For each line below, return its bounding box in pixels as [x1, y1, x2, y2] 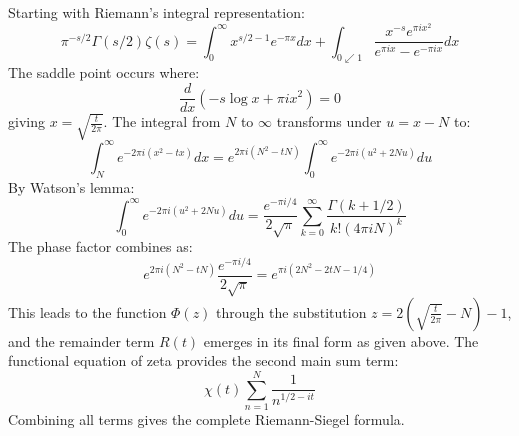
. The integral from [103, 111, 221, 132]
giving [8, 111, 45, 132]
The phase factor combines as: [8, 236, 193, 257]
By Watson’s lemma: [8, 176, 135, 197]
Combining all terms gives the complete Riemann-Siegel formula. [8, 409, 405, 429]
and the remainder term [8, 330, 155, 351]
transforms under [276, 111, 382, 132]
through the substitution [216, 301, 367, 322]
